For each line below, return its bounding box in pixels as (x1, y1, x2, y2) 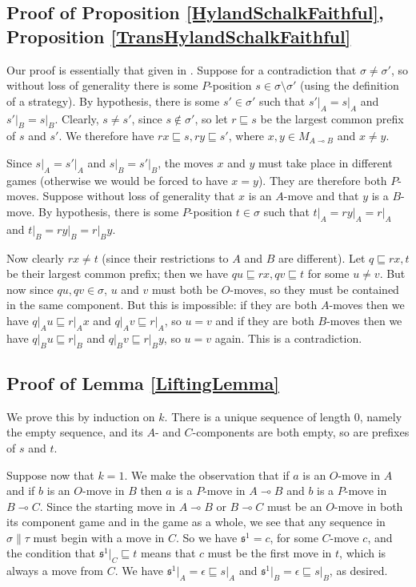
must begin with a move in (33, 529, 165, 545)
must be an (266, 497, 322, 514)
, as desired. (329, 562, 388, 579)
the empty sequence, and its (6, 424, 143, 440)
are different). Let (278, 249, 366, 266)
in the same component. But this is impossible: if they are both (6, 296, 318, 313)
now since (6, 280, 54, 297)
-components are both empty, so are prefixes (192, 424, 410, 440)
